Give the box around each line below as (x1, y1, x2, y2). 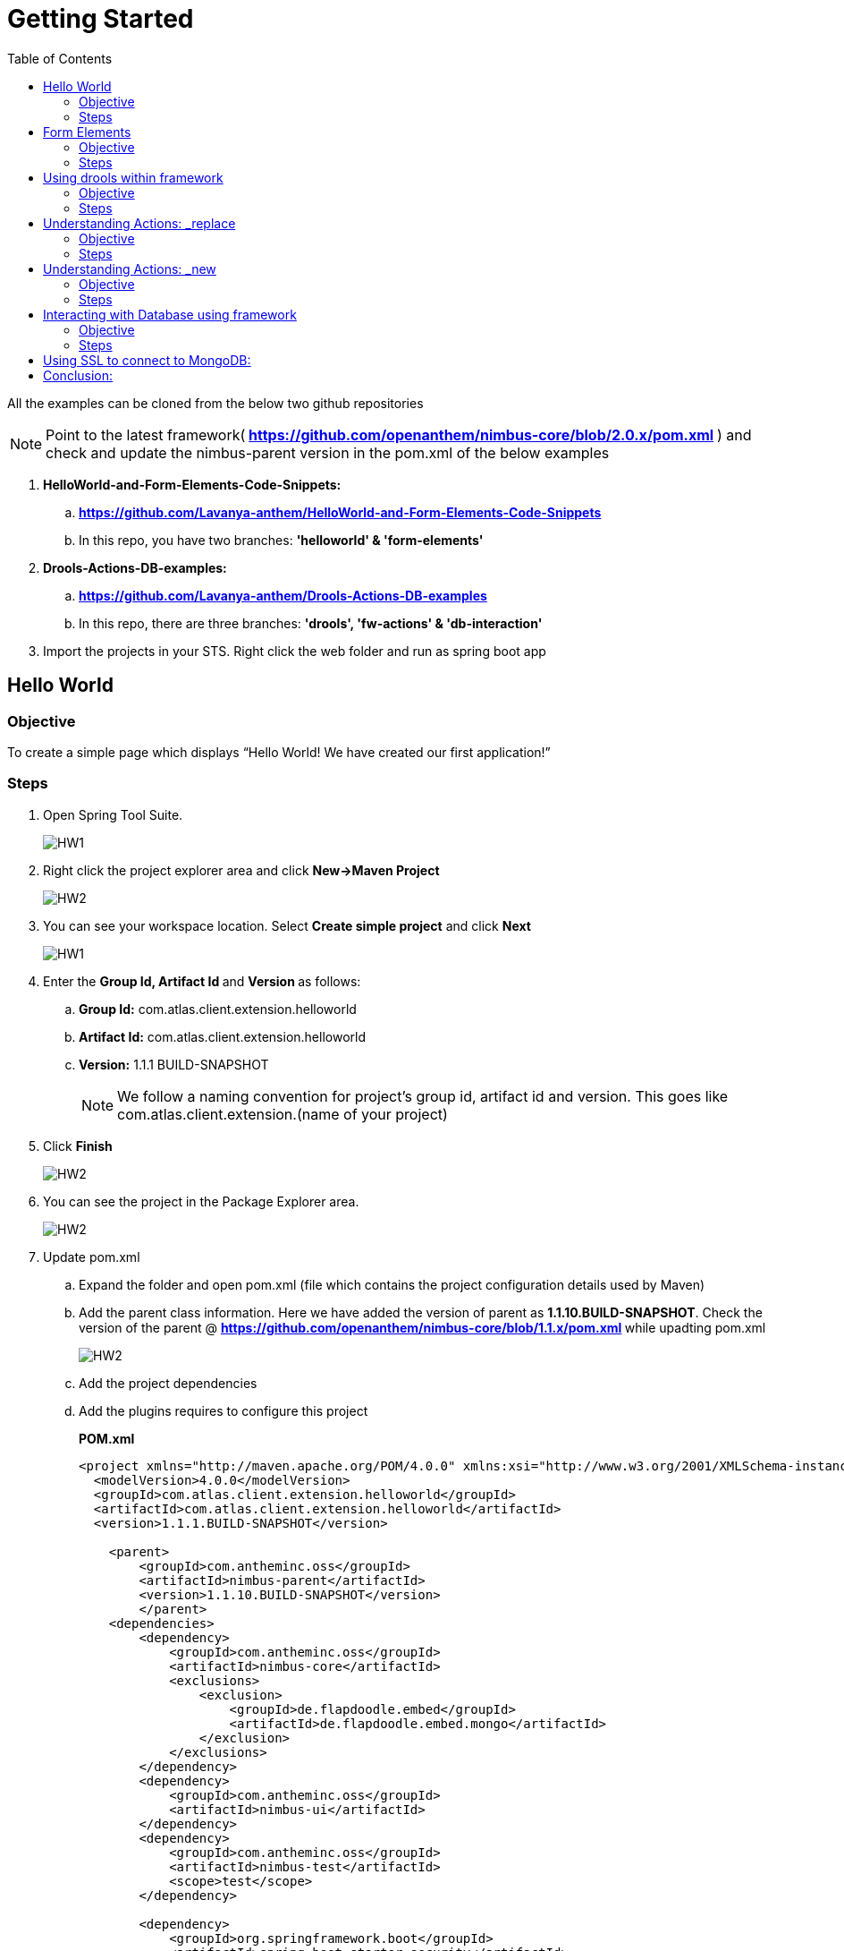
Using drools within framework (43, 169, 224, 185)
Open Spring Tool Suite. (43, 806, 183, 822)
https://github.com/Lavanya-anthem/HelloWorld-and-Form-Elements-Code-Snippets (79, 504, 602, 520)
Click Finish (43, 1137, 113, 1154)
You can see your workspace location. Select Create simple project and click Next (43, 917, 531, 933)
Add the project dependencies (79, 1375, 257, 1391)
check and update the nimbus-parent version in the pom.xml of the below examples (46, 443, 610, 462)
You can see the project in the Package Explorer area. (43, 1193, 359, 1209)
